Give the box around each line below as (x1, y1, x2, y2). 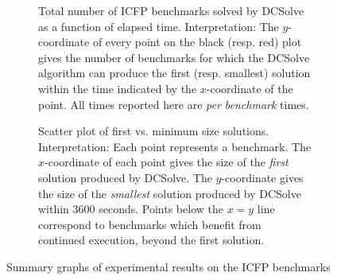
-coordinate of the (206, 80, 293, 96)
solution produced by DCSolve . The (38, 169, 212, 185)
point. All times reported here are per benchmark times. (38, 95, 309, 112)
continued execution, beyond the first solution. (38, 231, 265, 248)
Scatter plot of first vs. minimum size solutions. (38, 122, 269, 139)
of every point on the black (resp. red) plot (92, 33, 302, 50)
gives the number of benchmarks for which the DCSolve (38, 49, 310, 65)
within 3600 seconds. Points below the (38, 200, 223, 217)
